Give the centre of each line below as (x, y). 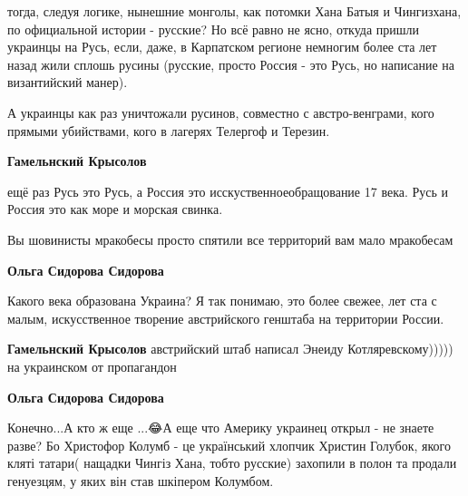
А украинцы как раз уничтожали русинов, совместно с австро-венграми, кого (221, 112)
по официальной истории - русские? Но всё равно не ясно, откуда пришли (214, 29)
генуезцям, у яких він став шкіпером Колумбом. (141, 480)
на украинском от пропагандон (92, 366)
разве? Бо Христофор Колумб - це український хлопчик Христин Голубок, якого (229, 445)
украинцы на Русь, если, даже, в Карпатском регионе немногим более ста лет (222, 47)
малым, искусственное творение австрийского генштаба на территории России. (226, 318)
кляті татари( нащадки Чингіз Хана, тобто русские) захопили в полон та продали (232, 463)
